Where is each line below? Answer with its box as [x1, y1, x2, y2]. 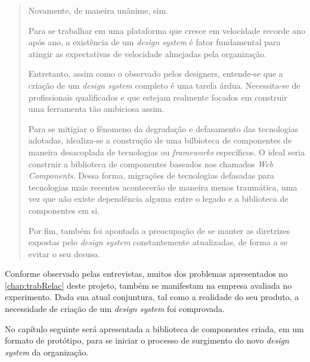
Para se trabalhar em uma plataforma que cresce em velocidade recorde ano [28, 24, 305, 36]
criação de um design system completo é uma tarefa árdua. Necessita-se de [28, 79, 300, 91]
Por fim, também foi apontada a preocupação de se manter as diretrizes [28, 224, 290, 236]
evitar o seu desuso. [28, 247, 100, 260]
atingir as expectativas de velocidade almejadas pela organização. [28, 47, 267, 60]
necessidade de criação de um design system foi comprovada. [5, 302, 225, 315]
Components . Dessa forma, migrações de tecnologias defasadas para [28, 169, 275, 182]
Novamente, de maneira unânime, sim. [28, 4, 169, 16]
